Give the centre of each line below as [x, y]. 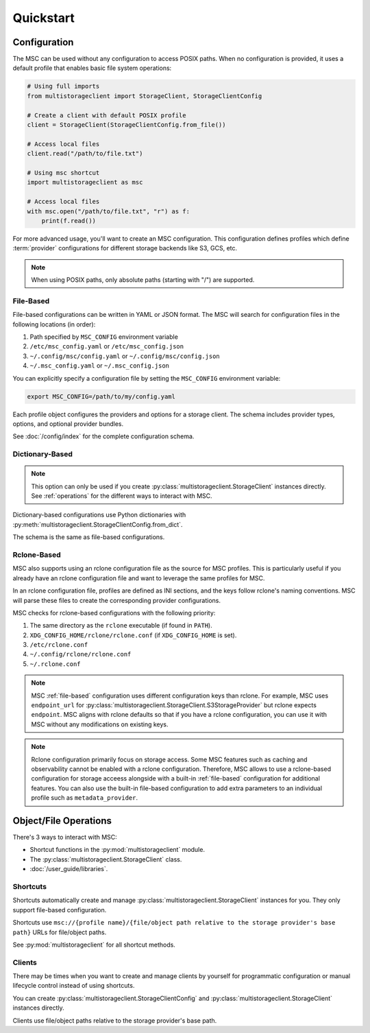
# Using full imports [63, 86]
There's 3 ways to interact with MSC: [65, 838]
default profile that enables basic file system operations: [92, 68]
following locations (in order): [54, 324]
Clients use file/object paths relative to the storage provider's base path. [115, 1020]
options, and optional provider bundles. [68, 424]
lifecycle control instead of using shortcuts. [74, 986]
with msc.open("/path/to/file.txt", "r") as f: [108, 211]
